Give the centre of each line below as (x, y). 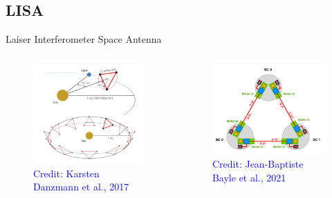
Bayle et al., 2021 (249, 177)
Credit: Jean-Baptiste (258, 164)
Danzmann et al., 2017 (81, 187)
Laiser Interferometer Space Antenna (84, 39)
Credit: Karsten (66, 173)
